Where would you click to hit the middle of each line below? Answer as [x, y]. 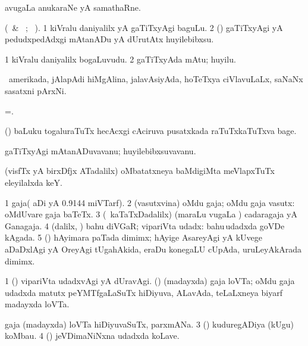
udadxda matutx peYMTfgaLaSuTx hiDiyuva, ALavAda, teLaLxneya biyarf [144, 292]
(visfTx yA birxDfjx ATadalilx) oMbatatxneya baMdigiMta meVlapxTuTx [140, 171]
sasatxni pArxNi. [36, 90]
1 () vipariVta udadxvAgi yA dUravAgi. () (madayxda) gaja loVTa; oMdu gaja [150, 281]
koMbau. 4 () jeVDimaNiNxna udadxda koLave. [92, 336]
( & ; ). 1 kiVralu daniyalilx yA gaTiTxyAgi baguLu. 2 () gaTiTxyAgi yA [144, 27]
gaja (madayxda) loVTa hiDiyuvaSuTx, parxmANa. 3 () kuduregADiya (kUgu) [149, 324]
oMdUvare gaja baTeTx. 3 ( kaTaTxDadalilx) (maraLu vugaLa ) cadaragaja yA [151, 214]
